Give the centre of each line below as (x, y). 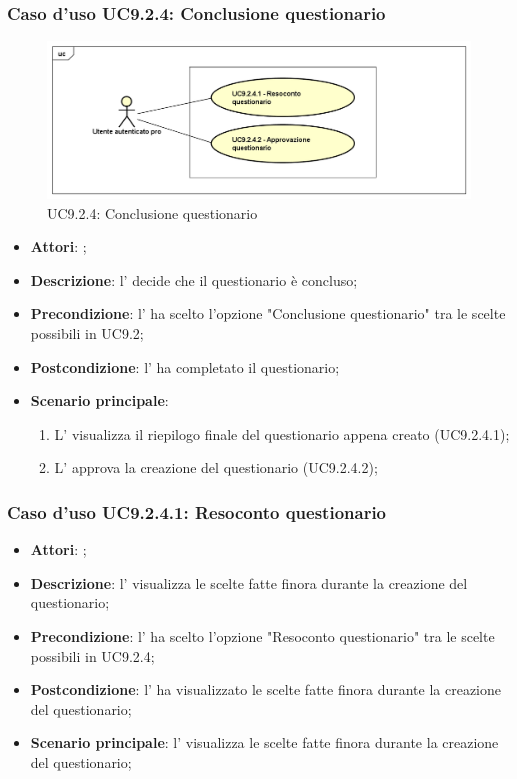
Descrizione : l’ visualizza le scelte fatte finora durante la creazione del (249, 582)
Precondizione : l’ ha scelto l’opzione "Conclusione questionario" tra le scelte (268, 313)
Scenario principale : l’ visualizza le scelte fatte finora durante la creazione (264, 742)
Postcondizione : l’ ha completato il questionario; (185, 366)
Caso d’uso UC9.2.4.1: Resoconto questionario (197, 511)
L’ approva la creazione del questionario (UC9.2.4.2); (216, 467)
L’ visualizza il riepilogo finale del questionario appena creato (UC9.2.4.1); (282, 433)
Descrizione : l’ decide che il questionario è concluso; (194, 279)
